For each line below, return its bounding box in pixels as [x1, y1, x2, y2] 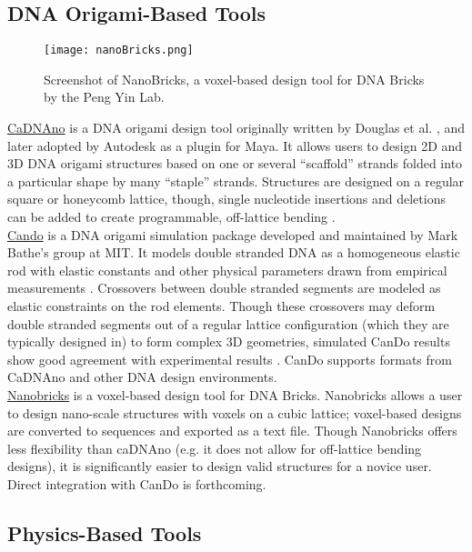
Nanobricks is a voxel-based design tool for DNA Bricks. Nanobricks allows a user [7, 385, 463, 404]
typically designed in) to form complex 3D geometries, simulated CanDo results [7, 332, 450, 351]
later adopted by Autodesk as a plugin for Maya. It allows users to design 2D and [7, 135, 463, 155]
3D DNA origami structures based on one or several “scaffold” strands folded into [7, 154, 463, 173]
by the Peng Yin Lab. [44, 87, 165, 106]
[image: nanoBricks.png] [44, 44, 194, 57]
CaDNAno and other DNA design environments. [7, 367, 277, 386]
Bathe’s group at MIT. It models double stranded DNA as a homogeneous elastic [7, 243, 460, 262]
